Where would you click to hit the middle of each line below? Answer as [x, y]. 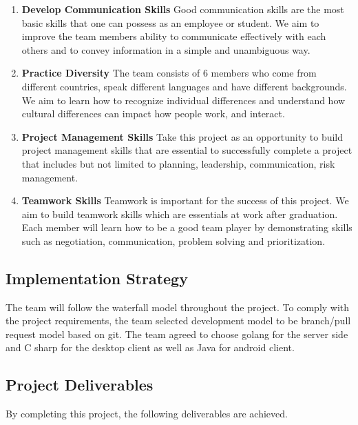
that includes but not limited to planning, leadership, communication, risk [178, 163]
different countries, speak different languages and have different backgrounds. [184, 86]
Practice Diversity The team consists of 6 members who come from [169, 73]
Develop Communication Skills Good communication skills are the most [183, 9]
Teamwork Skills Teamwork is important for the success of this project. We [185, 200]
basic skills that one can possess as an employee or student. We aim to [170, 22]
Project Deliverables [80, 385]
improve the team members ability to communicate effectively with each [174, 36]
